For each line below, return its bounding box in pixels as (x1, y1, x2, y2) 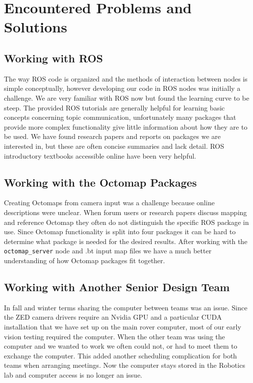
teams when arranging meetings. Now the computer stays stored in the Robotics (4, 360, 245, 370)
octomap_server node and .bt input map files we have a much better (4, 246, 212, 256)
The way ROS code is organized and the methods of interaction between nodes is (4, 73, 248, 83)
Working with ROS (4, 50, 103, 65)
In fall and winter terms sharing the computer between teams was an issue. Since (4, 302, 248, 312)
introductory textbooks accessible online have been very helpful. (4, 150, 196, 161)
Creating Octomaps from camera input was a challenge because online (4, 197, 215, 208)
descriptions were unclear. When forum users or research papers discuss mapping (4, 207, 247, 217)
